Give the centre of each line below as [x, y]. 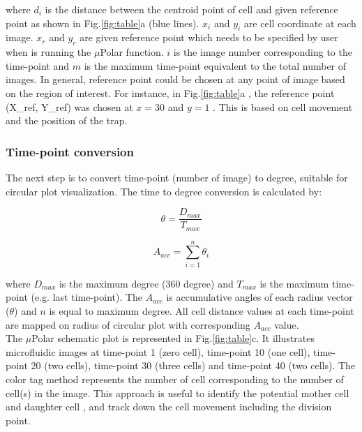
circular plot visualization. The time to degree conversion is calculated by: [164, 191]
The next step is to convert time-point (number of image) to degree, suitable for [177, 177]
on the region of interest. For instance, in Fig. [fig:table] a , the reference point [170, 92]
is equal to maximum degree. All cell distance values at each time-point [202, 310]
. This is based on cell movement [283, 106]
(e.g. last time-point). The [87, 297]
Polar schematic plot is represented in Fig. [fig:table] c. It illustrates [173, 338]
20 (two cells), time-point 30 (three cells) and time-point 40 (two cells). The [193, 365]
